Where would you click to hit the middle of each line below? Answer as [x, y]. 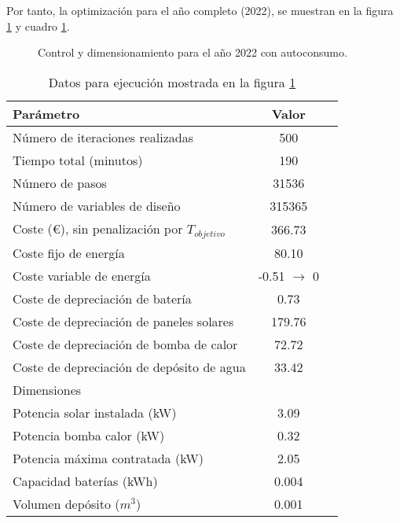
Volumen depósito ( [66, 503]
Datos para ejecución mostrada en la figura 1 [172, 82]
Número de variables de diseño [97, 205]
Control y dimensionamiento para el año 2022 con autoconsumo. [193, 52]
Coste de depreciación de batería [102, 298]
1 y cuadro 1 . [38, 26]
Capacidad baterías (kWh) [85, 481]
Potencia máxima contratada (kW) [108, 458]
